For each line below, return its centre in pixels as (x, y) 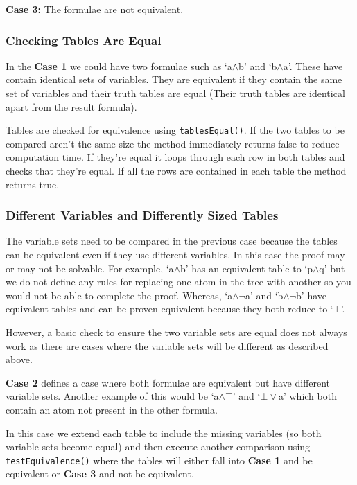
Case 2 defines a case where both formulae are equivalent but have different (168, 382)
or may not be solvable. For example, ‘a (90, 268)
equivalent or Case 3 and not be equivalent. (100, 474)
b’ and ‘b (258, 65)
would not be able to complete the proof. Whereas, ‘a (119, 295)
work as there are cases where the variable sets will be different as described (167, 345)
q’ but (332, 268)
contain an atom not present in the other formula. (112, 409)
